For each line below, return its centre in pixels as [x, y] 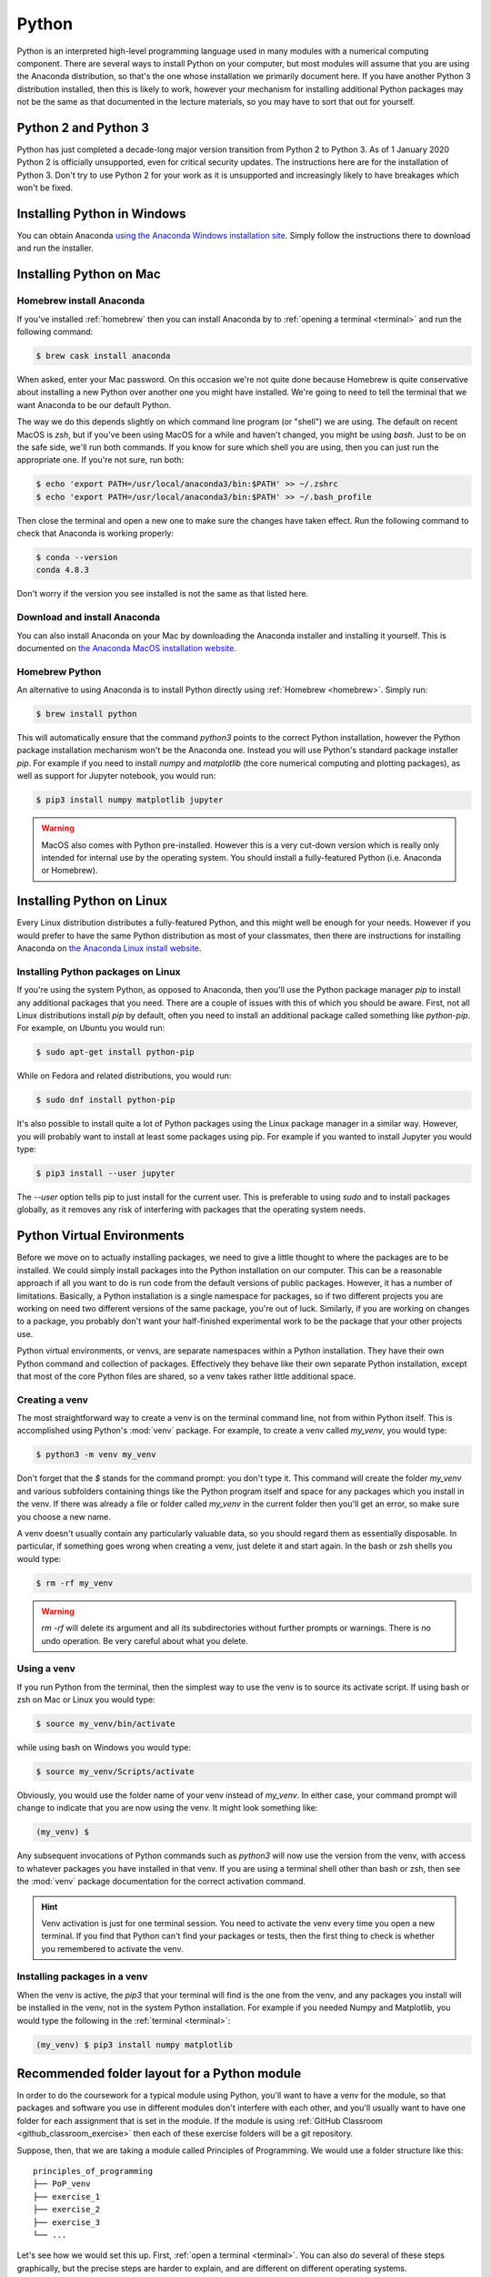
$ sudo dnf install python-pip [106, 1100]
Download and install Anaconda [89, 618]
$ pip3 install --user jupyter [106, 1174]
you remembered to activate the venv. [112, 1948]
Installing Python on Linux [92, 901]
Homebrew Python [59, 671]
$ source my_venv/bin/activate [106, 1724]
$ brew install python [86, 714]
